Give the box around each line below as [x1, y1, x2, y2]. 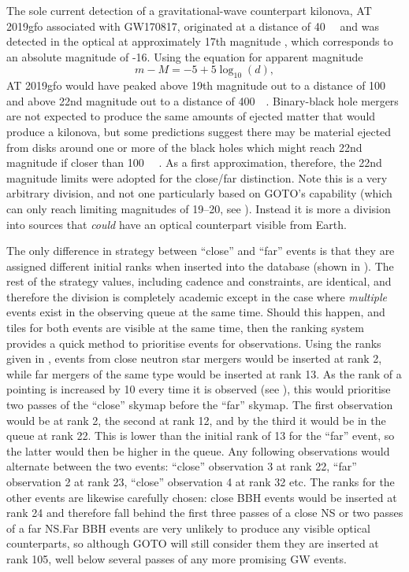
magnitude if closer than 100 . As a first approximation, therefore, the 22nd [6, 154, 382, 171]
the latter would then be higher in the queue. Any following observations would [6, 442, 390, 459]
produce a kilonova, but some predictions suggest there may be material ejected [6, 123, 392, 139]
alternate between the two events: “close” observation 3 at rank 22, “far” [6, 458, 357, 474]
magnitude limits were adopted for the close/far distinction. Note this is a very [6, 169, 388, 186]
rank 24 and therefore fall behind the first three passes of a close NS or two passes [6, 504, 403, 521]
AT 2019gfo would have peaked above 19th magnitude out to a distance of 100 [6, 77, 386, 94]
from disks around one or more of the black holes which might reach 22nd [6, 138, 363, 155]
